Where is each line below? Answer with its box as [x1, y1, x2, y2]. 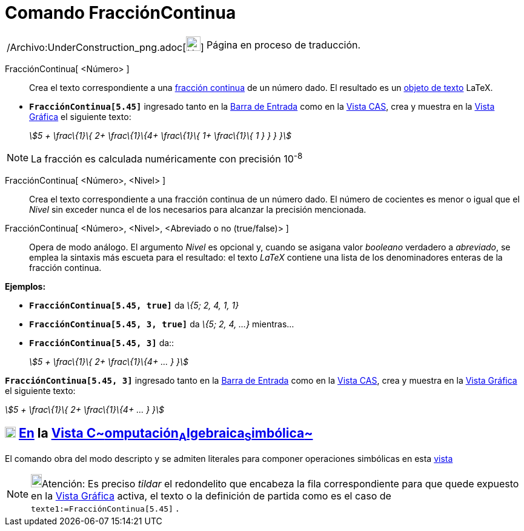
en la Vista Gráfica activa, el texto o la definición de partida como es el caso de [31, 490, 391, 503]
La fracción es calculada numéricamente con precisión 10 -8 [31, 150, 303, 165]
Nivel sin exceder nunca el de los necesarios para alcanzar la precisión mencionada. [29, 204, 366, 215]
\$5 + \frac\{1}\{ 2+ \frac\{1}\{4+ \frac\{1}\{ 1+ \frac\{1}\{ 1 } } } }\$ [29, 130, 292, 141]
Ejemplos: [5, 281, 46, 292]
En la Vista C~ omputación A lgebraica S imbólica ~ [18, 425, 313, 443]
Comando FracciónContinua [5, 2, 236, 23]
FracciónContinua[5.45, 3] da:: [29, 338, 174, 349]
